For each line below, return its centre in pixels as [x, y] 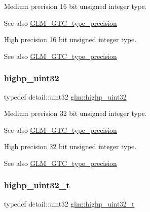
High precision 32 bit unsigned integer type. [70, 146]
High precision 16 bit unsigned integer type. [70, 39]
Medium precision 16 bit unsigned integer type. [75, 6]
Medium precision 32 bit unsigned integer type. [75, 113]
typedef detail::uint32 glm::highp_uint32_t [69, 203]
